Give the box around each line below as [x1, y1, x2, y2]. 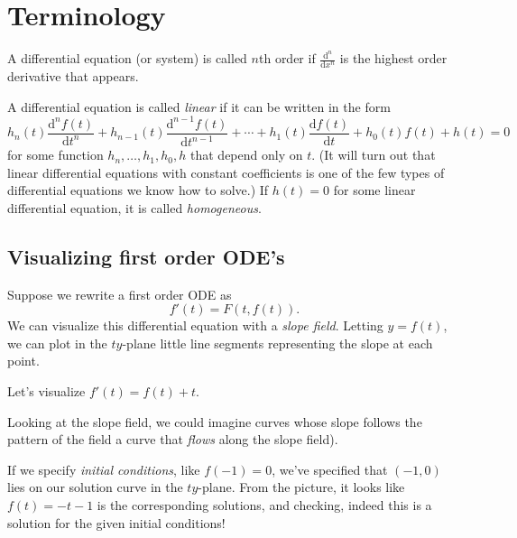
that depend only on [190, 145, 303, 164]
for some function [7, 145, 104, 164]
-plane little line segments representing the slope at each [122, 333, 433, 352]
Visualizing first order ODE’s [7, 242, 285, 270]
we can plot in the [7, 333, 107, 352]
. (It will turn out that [311, 145, 436, 164]
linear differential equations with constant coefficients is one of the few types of [7, 162, 445, 181]
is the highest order [339, 49, 448, 68]
